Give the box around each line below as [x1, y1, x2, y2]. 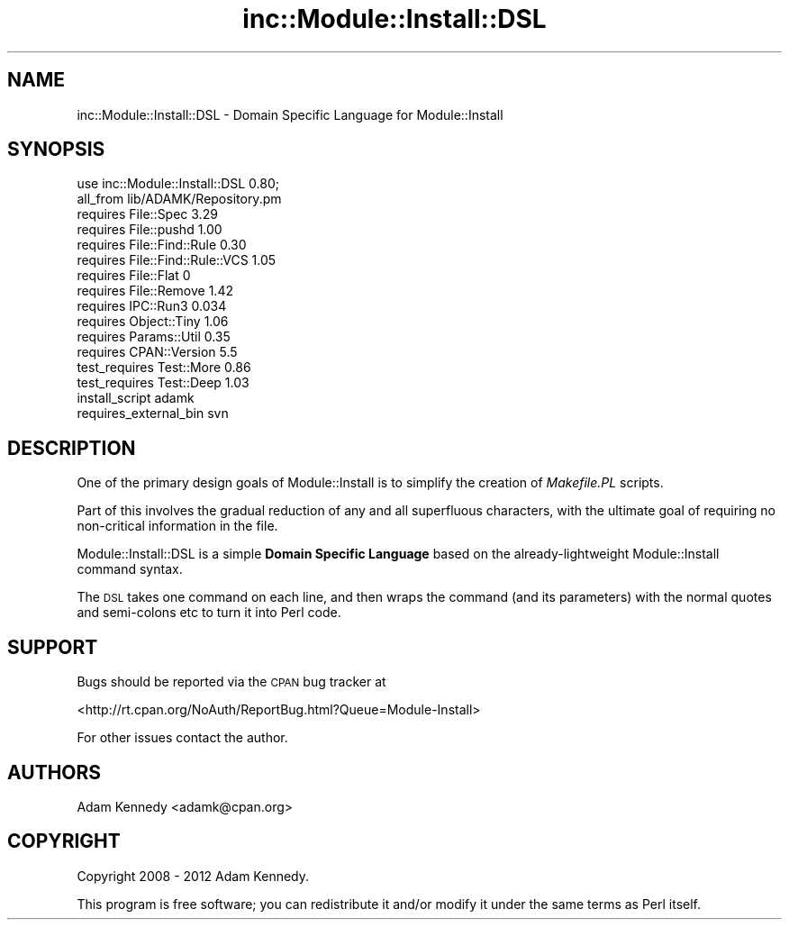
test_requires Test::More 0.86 [77, 359, 251, 376]
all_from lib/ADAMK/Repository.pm [77, 191, 282, 207]
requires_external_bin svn [77, 405, 229, 422]
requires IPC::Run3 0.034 [77, 298, 227, 314]
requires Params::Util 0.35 [77, 329, 231, 345]
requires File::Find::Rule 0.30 [77, 237, 247, 253]
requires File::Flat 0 [77, 268, 191, 284]
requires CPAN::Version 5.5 [77, 344, 238, 360]
